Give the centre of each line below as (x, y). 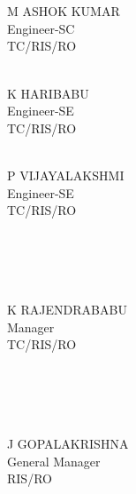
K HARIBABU (48, 93)
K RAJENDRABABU (67, 310)
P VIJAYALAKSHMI (66, 175)
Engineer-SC (41, 28)
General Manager (54, 461)
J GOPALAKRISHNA (68, 444)
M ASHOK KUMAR (64, 11)
